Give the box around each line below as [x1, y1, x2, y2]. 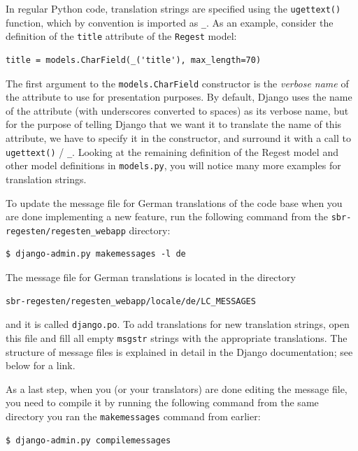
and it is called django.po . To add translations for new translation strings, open [6, 317, 350, 331]
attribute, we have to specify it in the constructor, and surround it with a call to [6, 131, 351, 145]
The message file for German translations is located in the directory [6, 270, 296, 284]
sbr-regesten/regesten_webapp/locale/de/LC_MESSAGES [6, 296, 256, 306]
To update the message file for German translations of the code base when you [6, 195, 343, 210]
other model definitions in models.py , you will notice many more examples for [6, 158, 341, 173]
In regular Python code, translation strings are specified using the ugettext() [6, 1, 341, 15]
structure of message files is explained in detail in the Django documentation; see [6, 344, 353, 359]
